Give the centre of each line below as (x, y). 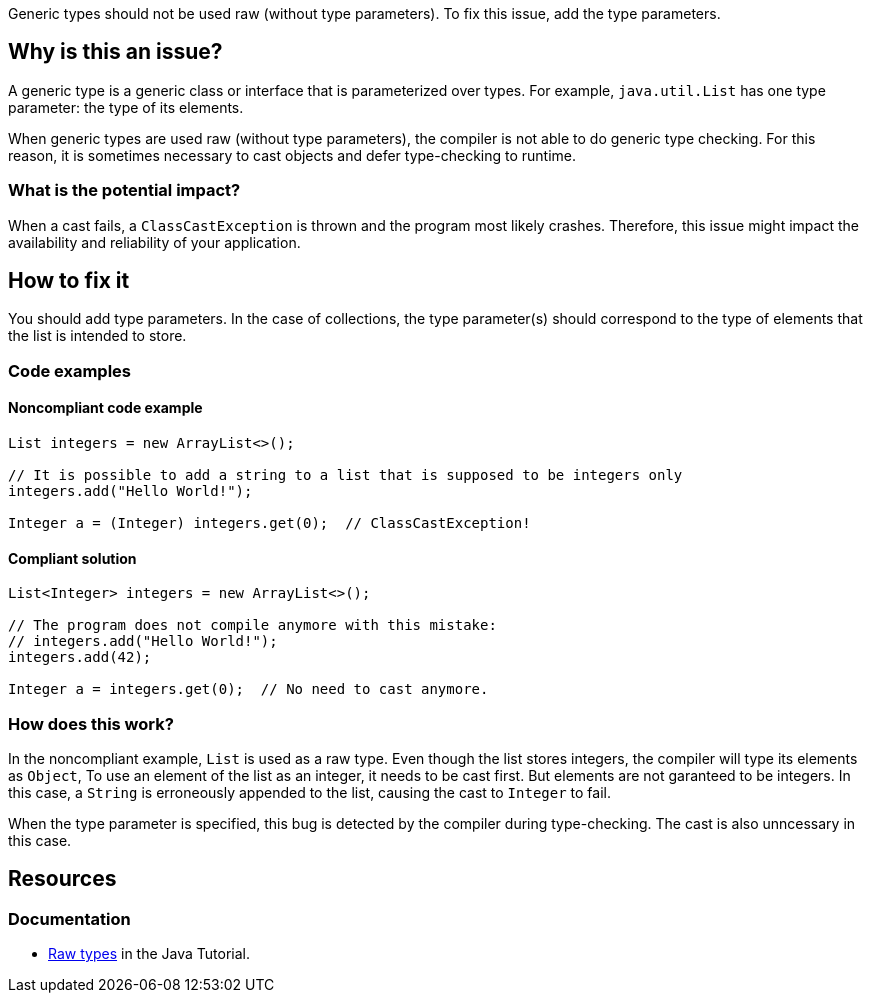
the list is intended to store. (97, 336)
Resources (62, 879)
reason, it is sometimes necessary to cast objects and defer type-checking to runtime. (292, 155)
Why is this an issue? (115, 52)
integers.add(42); (80, 657)
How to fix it (69, 281)
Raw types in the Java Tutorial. (149, 954)
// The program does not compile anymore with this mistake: (252, 625)
